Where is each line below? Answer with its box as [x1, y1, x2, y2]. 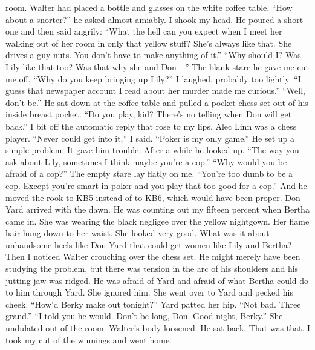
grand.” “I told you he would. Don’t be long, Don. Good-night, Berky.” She [5, 309, 283, 322]
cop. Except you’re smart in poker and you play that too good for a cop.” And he [5, 179, 307, 191]
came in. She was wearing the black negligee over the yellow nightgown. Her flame [5, 214, 310, 227]
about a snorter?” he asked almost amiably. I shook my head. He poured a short [5, 13, 304, 25]
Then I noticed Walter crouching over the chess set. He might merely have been [5, 250, 300, 263]
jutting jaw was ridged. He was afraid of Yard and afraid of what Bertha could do [5, 274, 309, 286]
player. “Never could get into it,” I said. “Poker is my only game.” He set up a [5, 131, 295, 144]
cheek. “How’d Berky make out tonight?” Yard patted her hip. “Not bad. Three [5, 297, 301, 310]
